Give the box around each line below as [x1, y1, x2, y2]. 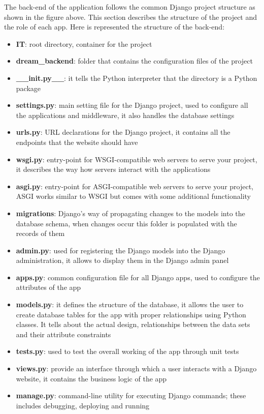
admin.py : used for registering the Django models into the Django [16, 245, 225, 255]
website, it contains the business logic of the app [16, 373, 167, 383]
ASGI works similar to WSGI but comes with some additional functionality [16, 191, 251, 201]
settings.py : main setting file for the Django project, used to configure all [16, 100, 248, 110]
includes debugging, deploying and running [16, 400, 150, 410]
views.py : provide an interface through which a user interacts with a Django [16, 363, 257, 374]
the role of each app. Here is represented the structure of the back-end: [4, 21, 225, 32]
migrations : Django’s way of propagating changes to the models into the [16, 208, 245, 218]
